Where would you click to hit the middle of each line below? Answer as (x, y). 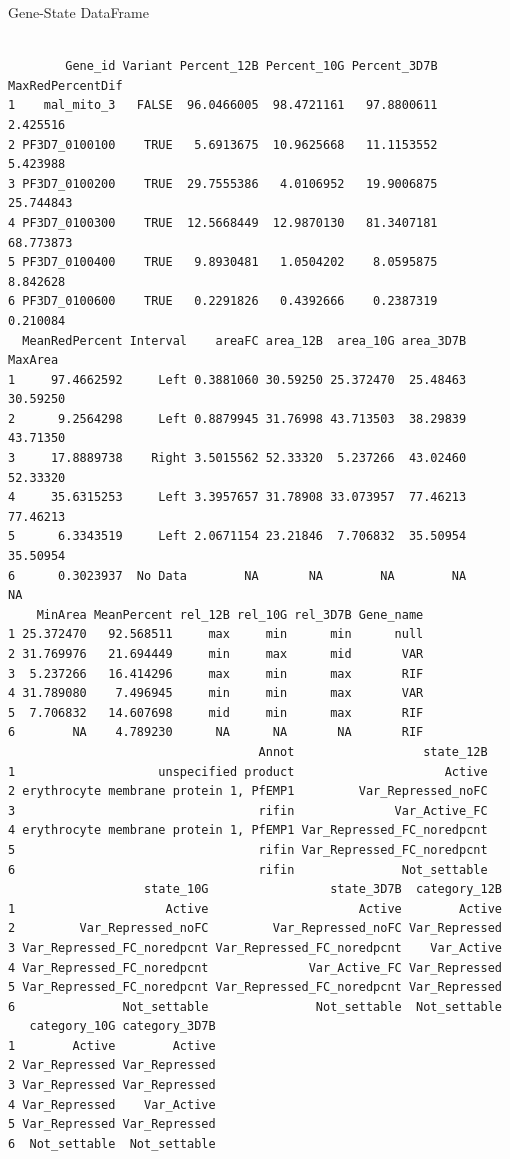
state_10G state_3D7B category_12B (323, 889)
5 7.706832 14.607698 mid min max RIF (216, 712)
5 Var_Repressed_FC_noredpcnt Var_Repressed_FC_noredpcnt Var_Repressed (255, 987)
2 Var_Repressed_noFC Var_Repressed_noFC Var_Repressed (255, 928)
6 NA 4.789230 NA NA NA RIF (216, 732)
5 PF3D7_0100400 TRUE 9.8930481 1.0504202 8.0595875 (223, 262)
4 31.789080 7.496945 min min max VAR (216, 693)
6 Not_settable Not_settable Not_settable (255, 1006)
